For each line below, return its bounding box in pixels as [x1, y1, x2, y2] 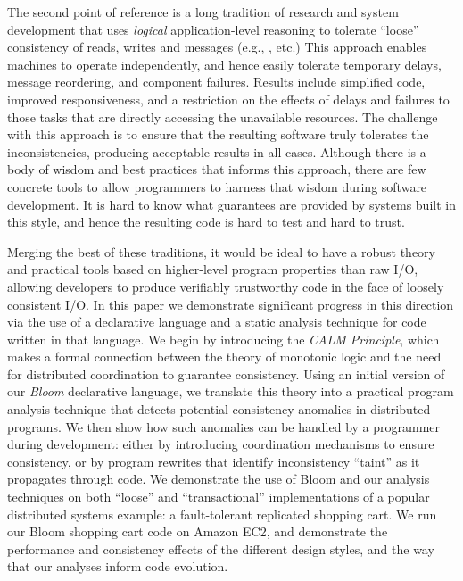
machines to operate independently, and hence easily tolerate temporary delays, [7, 54, 442, 73]
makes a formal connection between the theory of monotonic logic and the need [7, 347, 442, 366]
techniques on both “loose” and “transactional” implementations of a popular [7, 487, 430, 506]
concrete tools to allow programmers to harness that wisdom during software [7, 177, 427, 195]
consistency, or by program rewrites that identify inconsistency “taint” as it [7, 452, 420, 470]
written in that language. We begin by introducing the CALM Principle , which [7, 329, 440, 348]
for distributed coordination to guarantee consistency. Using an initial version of [7, 364, 445, 383]
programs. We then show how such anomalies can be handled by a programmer [7, 417, 441, 436]
